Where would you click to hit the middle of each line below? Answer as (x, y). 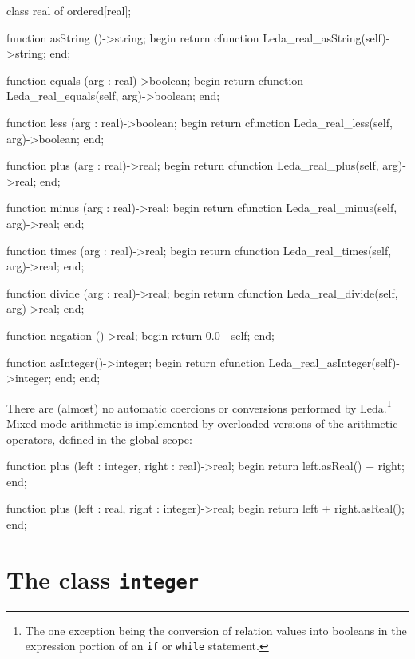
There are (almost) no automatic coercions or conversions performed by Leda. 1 (199, 406)
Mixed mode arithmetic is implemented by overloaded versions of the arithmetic (202, 423)
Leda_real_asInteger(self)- (334, 362)
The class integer (103, 579)
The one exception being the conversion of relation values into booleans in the (216, 630)
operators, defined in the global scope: (99, 439)
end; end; (78, 378)
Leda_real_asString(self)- (326, 37)
